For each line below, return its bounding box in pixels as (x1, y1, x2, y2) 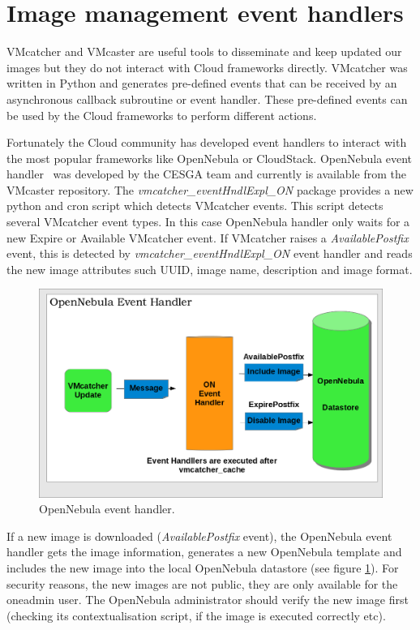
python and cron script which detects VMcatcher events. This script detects (6, 197, 384, 214)
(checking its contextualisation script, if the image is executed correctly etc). (6, 606, 386, 624)
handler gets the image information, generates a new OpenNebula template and (6, 543, 402, 560)
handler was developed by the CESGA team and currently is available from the (6, 165, 406, 182)
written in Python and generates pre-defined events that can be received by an (6, 75, 397, 92)
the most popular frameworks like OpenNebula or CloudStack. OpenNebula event (6, 149, 413, 166)
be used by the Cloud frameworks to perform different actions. (6, 106, 317, 123)
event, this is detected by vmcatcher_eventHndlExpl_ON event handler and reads (6, 245, 413, 262)
